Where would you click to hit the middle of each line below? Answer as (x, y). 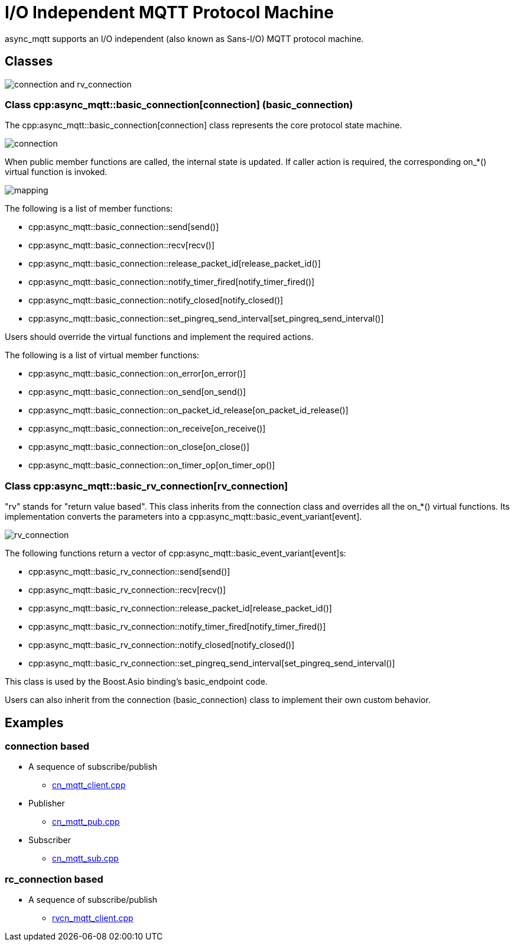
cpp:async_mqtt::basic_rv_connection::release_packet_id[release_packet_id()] (180, 608)
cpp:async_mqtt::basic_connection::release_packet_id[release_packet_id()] (175, 264)
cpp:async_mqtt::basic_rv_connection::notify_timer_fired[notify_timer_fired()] (177, 627)
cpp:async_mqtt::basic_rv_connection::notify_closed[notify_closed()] (162, 645)
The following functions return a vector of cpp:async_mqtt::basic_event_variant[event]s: (175, 553)
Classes (29, 61)
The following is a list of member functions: (89, 209)
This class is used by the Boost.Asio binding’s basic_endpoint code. (136, 682)
